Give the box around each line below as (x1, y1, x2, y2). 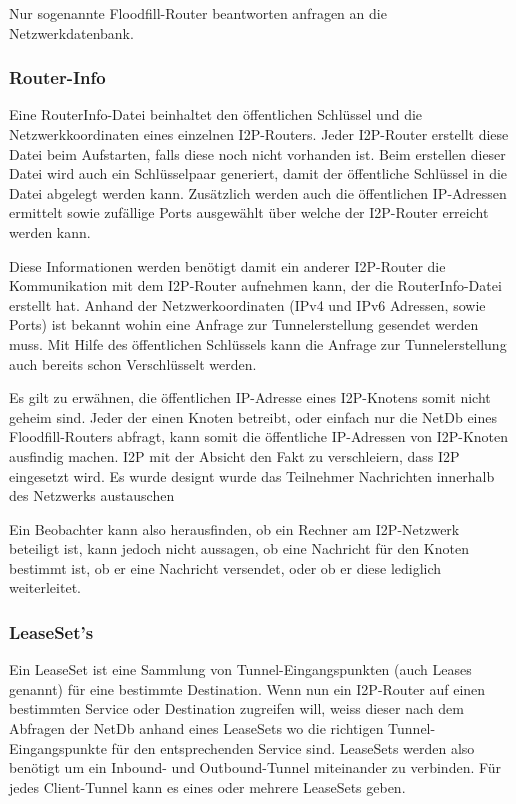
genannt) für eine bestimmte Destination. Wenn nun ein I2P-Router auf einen (9, 678, 486, 699)
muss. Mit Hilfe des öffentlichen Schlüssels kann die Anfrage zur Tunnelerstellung (9, 333, 507, 354)
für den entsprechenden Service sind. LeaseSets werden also (111, 737, 475, 758)
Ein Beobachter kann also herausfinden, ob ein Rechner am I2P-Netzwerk (9, 518, 460, 539)
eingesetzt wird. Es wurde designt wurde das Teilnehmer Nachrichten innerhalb (9, 465, 495, 486)
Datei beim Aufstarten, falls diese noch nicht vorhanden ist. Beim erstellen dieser (9, 143, 506, 164)
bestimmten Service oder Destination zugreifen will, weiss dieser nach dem (9, 698, 464, 719)
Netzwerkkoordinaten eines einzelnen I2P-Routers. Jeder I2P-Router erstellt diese (9, 124, 509, 144)
